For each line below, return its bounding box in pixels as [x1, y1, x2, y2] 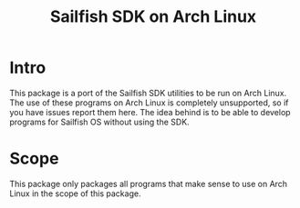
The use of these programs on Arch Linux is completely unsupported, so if [9, 97, 289, 108]
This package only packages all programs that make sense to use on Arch [9, 178, 288, 189]
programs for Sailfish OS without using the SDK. [9, 116, 190, 127]
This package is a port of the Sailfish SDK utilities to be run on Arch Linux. [9, 87, 287, 98]
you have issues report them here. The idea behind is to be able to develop [9, 106, 291, 117]
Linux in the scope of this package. [9, 188, 141, 199]
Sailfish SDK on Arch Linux [49, 6, 257, 27]
